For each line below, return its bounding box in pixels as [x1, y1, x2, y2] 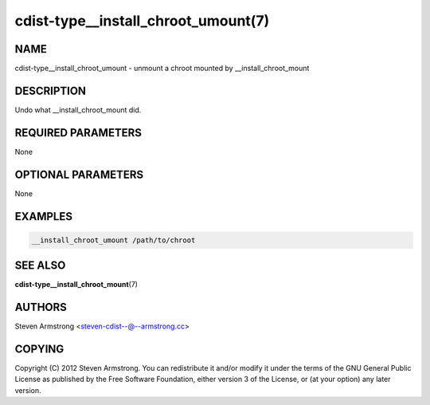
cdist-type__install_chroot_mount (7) [14, 280, 139, 289]
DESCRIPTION [14, 84, 87, 97]
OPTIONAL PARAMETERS [14, 167, 144, 181]
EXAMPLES [14, 210, 73, 223]
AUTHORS [14, 301, 68, 314]
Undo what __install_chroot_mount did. [14, 104, 142, 115]
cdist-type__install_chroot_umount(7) [14, 12, 270, 29]
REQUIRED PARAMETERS [14, 126, 143, 140]
